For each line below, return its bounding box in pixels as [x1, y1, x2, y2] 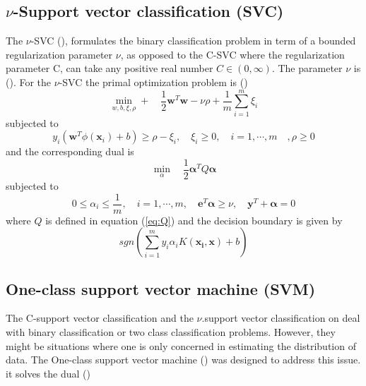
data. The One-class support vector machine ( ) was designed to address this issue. [6, 352, 361, 367]
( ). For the [6, 74, 52, 89]
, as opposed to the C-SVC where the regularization [120, 47, 345, 61]
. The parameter [271, 61, 343, 76]
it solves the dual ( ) [6, 366, 90, 380]
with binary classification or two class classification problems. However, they [6, 325, 336, 339]
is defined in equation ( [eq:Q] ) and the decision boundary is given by [45, 212, 343, 227]
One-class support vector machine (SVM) [6, 277, 316, 299]
